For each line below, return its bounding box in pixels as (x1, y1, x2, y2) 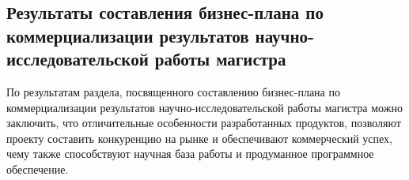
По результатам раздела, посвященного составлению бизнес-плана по (6, 83, 340, 99)
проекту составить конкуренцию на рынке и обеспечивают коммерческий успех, (6, 129, 392, 146)
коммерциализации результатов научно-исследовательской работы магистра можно (6, 99, 403, 115)
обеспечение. (6, 160, 69, 177)
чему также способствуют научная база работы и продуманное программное (6, 145, 374, 162)
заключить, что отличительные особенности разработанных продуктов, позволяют (6, 114, 401, 131)
